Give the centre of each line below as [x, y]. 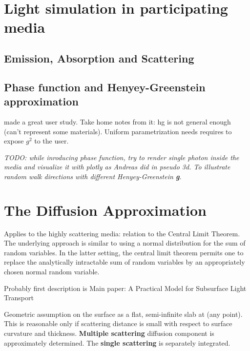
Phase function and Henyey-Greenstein [105, 87]
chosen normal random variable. [52, 271]
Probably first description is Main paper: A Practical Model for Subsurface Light [125, 288]
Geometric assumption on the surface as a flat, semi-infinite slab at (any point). [123, 314]
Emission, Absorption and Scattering [99, 58]
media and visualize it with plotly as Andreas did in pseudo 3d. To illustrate [117, 167]
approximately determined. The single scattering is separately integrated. [117, 342]
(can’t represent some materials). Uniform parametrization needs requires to [118, 131]
